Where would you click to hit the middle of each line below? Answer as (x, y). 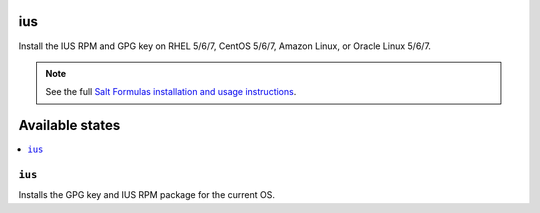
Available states (69, 125)
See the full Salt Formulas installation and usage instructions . (171, 92)
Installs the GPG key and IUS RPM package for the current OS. (146, 195)
